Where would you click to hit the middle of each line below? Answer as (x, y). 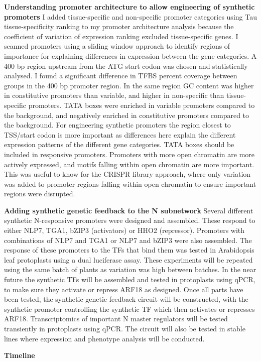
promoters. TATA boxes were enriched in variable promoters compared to (142, 105)
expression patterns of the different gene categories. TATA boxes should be (119, 144)
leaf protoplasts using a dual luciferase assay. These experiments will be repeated (128, 259)
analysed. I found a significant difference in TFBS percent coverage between (121, 76)
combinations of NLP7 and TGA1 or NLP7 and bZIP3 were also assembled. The (128, 240)
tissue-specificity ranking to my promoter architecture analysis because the (119, 26)
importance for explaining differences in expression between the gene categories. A (130, 55)
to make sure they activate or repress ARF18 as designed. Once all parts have (124, 289)
